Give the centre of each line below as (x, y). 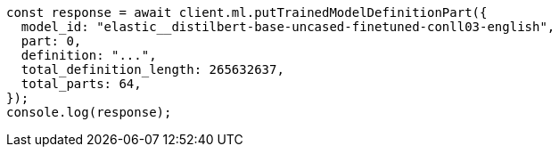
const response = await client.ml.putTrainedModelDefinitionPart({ (247, 12)
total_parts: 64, (81, 84)
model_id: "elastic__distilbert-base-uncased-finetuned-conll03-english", (288, 27)
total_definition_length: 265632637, (152, 69)
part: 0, (51, 41)
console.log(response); (89, 112)
